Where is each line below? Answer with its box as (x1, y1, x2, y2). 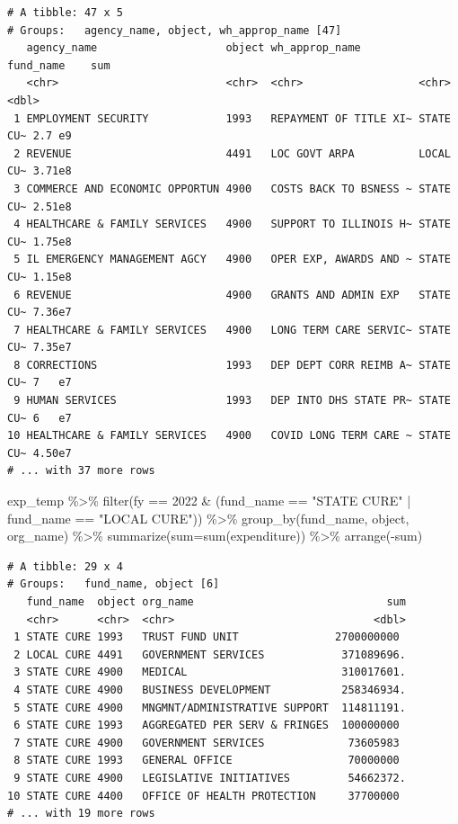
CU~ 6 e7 (7, 411, 72, 425)
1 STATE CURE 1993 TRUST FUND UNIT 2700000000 (13, 631, 400, 644)
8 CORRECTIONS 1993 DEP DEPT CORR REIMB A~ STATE (13, 358, 451, 372)
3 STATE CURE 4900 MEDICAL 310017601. (13, 666, 406, 679)
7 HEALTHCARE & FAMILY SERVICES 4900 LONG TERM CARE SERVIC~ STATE (13, 323, 451, 336)
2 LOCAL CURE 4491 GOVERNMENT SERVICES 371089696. (13, 648, 406, 661)
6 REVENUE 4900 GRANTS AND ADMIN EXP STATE (13, 288, 451, 301)
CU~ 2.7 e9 (7, 130, 72, 143)
